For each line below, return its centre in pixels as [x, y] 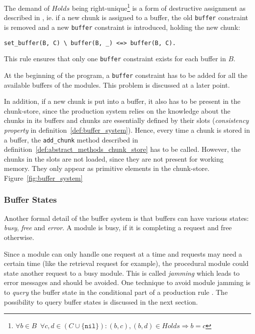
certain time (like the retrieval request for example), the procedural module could [126, 263]
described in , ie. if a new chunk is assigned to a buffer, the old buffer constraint [126, 17]
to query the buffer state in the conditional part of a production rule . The [116, 292]
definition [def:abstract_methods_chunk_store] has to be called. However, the [122, 149]
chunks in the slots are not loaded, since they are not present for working [114, 158]
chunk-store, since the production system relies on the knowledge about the [117, 110]
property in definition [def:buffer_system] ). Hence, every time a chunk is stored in [127, 130]
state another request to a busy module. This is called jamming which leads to [122, 273]
